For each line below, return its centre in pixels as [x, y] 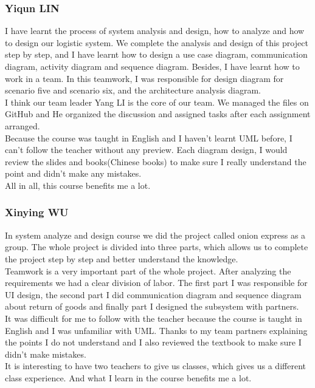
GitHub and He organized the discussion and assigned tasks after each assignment [158, 114]
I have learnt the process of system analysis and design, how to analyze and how [155, 31]
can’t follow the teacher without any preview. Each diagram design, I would [146, 150]
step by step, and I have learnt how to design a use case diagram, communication [156, 54]
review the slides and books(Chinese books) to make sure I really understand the [156, 161]
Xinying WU [37, 212]
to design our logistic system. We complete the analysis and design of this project [157, 42]
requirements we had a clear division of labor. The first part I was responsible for [156, 283]
